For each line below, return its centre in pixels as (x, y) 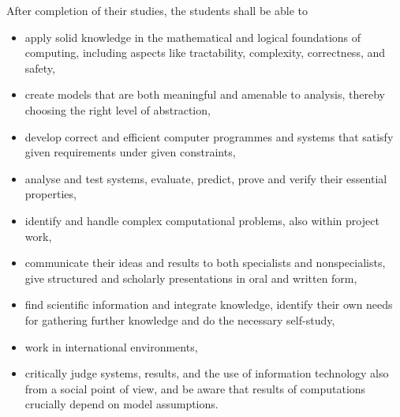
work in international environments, (111, 346)
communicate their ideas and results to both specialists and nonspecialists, (205, 263)
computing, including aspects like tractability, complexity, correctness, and (205, 53)
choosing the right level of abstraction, (118, 109)
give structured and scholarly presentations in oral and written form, (191, 278)
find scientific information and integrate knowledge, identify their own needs (209, 304)
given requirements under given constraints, (130, 152)
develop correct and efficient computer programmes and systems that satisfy (209, 136)
